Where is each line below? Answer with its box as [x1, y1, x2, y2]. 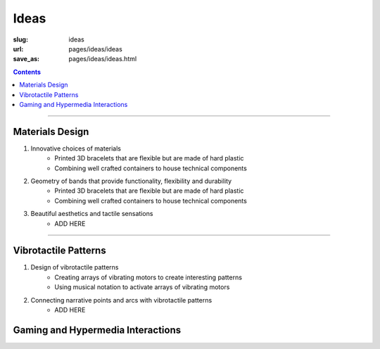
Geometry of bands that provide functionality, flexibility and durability [30, 177, 232, 185]
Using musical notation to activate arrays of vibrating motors [54, 283, 230, 291]
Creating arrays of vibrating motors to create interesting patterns [54, 273, 243, 281]
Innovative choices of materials [30, 144, 121, 153]
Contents [13, 68, 42, 76]
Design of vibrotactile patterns [30, 263, 119, 272]
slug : [13, 35, 28, 44]
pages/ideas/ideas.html [68, 55, 137, 63]
